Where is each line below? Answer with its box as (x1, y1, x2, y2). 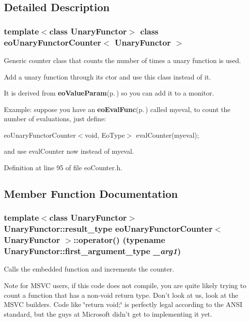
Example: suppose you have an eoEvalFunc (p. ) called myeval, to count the (4, 104, 231, 114)
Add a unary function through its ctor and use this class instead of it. (4, 71, 211, 81)
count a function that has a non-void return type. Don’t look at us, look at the (4, 290, 238, 300)
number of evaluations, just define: (4, 113, 106, 124)
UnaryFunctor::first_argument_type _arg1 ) (4, 245, 181, 257)
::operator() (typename (73, 234, 165, 246)
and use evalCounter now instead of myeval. (4, 146, 134, 156)
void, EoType (85, 129, 125, 140)
